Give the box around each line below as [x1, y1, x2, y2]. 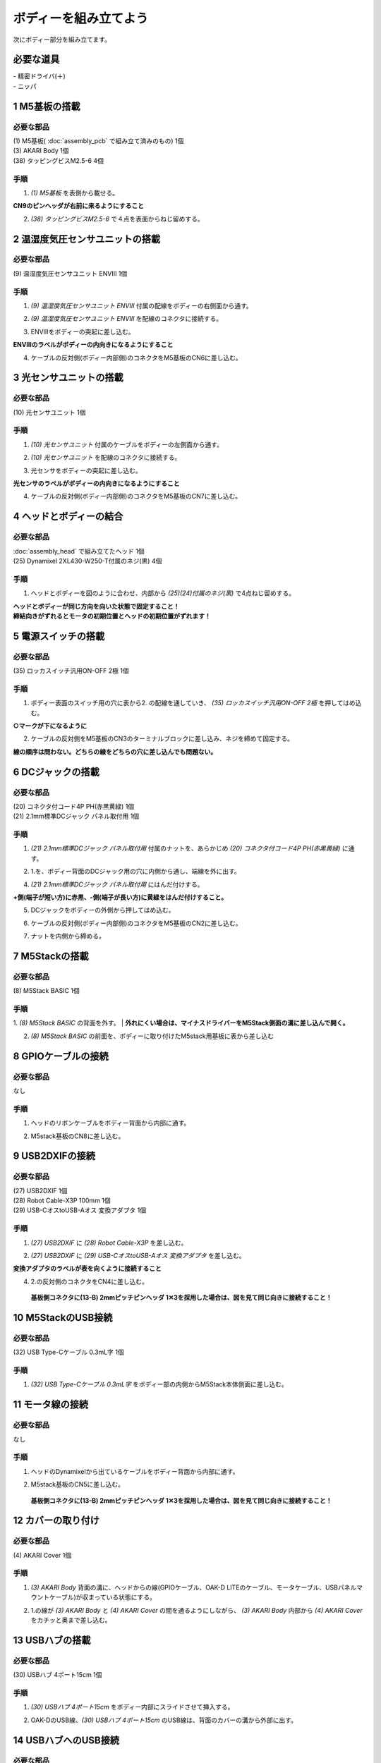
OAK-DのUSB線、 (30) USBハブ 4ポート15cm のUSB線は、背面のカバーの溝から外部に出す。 [30, 1716, 298, 1724]
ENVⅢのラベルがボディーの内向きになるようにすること [13, 341, 174, 349]
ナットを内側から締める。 [30, 932, 105, 941]
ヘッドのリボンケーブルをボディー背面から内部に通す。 [30, 1118, 190, 1128]
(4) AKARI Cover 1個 [13, 1551, 72, 1559]
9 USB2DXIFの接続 [13, 1150, 95, 1162]
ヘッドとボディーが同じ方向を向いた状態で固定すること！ [13, 602, 180, 610]
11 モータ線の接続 [13, 1398, 89, 1410]
